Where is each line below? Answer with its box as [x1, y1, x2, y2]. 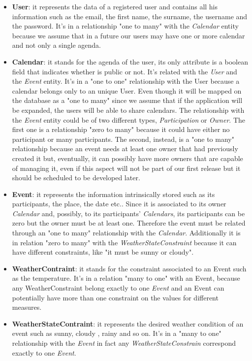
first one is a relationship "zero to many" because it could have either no [12, 124, 230, 134]
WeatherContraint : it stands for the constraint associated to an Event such [12, 263, 247, 273]
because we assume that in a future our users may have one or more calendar [12, 30, 245, 40]
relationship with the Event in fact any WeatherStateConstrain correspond [12, 338, 236, 348]
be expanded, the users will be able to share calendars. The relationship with [12, 104, 245, 115]
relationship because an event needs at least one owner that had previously [12, 143, 238, 154]
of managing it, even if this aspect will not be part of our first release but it [12, 163, 241, 173]
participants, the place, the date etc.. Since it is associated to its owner [12, 198, 226, 209]
